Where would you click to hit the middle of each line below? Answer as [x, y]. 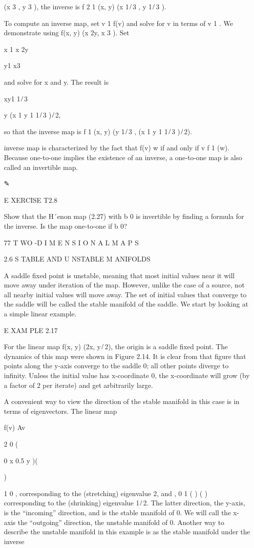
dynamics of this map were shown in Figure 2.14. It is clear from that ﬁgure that [125, 356]
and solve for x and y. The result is [56, 82]
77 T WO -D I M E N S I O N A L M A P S [71, 242]
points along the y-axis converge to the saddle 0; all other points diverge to [116, 366]
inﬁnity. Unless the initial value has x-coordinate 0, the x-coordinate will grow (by [127, 375]
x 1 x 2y [16, 49]
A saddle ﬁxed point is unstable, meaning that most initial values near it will [119, 275]
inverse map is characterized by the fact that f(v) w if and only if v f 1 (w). [117, 148]
